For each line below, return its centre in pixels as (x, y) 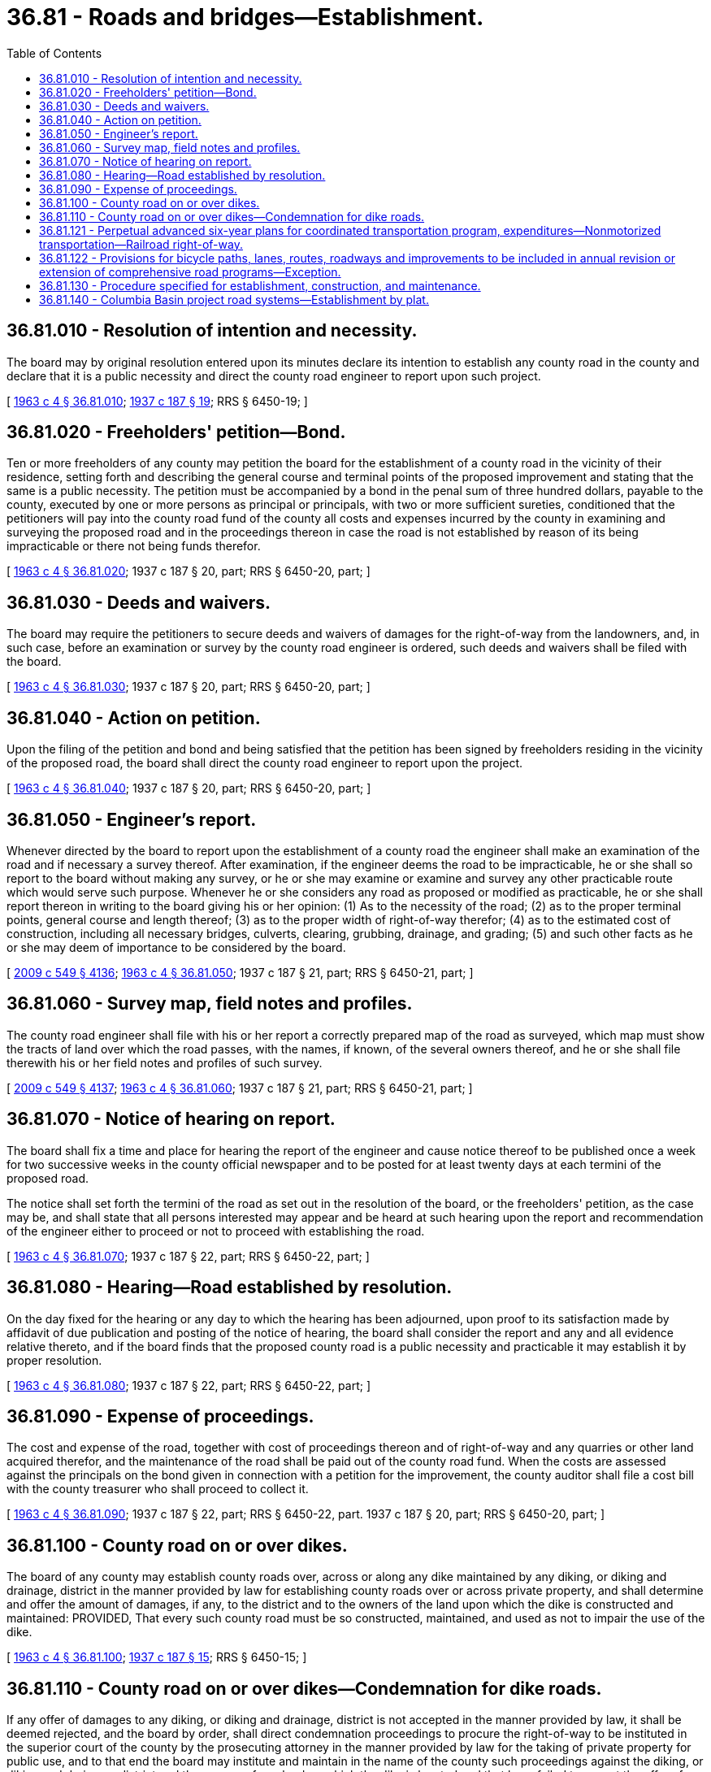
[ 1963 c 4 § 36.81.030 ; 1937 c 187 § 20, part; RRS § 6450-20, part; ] (189, 687)
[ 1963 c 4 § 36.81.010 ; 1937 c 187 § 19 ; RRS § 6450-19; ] (157, 401)
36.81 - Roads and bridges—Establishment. (245, 17)
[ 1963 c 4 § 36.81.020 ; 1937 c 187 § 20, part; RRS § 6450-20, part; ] (189, 571)
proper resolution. (54, 1360)
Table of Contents (54, 53)
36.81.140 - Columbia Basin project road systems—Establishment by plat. (234, 299)
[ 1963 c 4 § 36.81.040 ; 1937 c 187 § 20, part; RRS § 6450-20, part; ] (189, 788)
